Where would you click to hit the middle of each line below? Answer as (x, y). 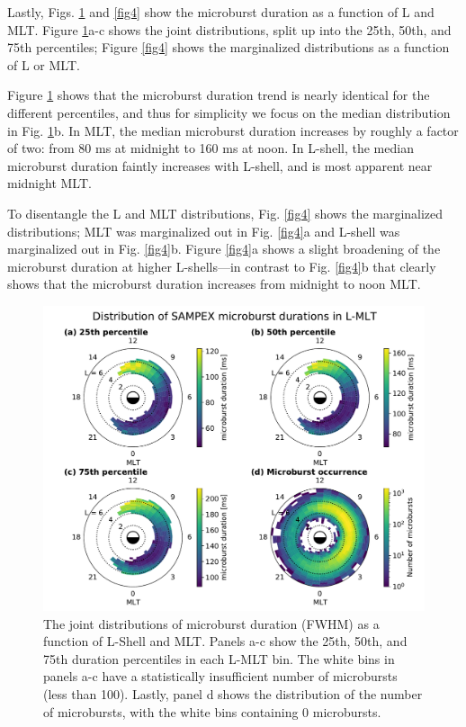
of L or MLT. (44, 64)
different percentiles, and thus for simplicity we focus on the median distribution (229, 112)
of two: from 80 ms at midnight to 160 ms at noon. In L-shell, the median (211, 148)
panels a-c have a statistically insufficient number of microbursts (220, 676)
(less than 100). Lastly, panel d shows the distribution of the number (233, 693)
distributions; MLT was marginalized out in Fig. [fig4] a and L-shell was (204, 231)
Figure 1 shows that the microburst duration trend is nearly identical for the (219, 95)
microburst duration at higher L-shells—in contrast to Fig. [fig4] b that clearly (222, 266)
